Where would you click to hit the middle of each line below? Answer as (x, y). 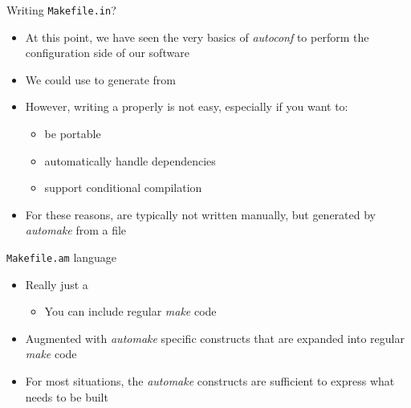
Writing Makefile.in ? (61, 10)
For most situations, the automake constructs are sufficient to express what (210, 381)
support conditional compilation (123, 188)
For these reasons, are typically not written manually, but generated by (200, 214)
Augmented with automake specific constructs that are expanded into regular (215, 338)
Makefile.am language (62, 257)
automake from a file (76, 230)
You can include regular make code (130, 311)
